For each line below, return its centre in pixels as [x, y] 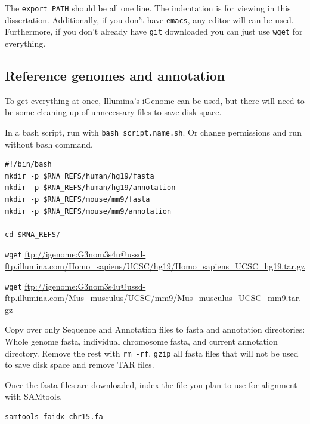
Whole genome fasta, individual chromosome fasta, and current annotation [141, 341]
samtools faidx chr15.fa [54, 417]
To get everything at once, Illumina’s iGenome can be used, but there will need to [155, 100]
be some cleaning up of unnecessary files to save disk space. [113, 112]
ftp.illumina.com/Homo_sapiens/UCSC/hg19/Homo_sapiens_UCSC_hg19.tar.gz [155, 266]
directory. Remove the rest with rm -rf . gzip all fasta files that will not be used [152, 353]
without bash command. [49, 144]
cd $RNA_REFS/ [33, 234]
